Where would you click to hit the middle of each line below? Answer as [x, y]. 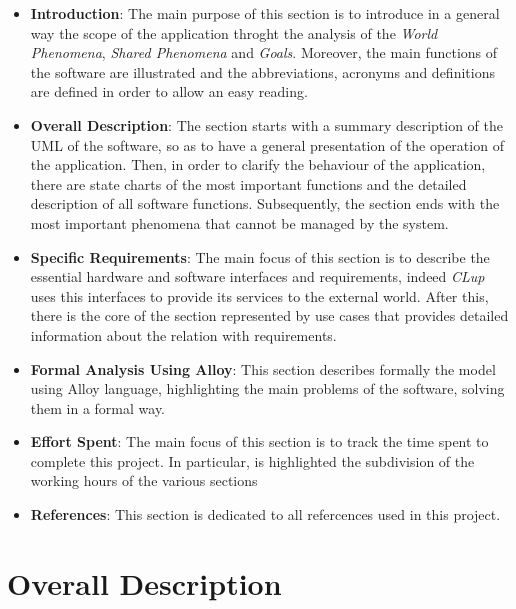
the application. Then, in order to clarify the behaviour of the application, [258, 164]
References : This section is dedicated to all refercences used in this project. [265, 514]
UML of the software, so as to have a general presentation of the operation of [267, 144]
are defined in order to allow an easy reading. [169, 91]
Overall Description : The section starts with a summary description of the [267, 124]
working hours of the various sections [144, 480]
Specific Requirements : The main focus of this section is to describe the [260, 256]
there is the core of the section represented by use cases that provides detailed [269, 315]
